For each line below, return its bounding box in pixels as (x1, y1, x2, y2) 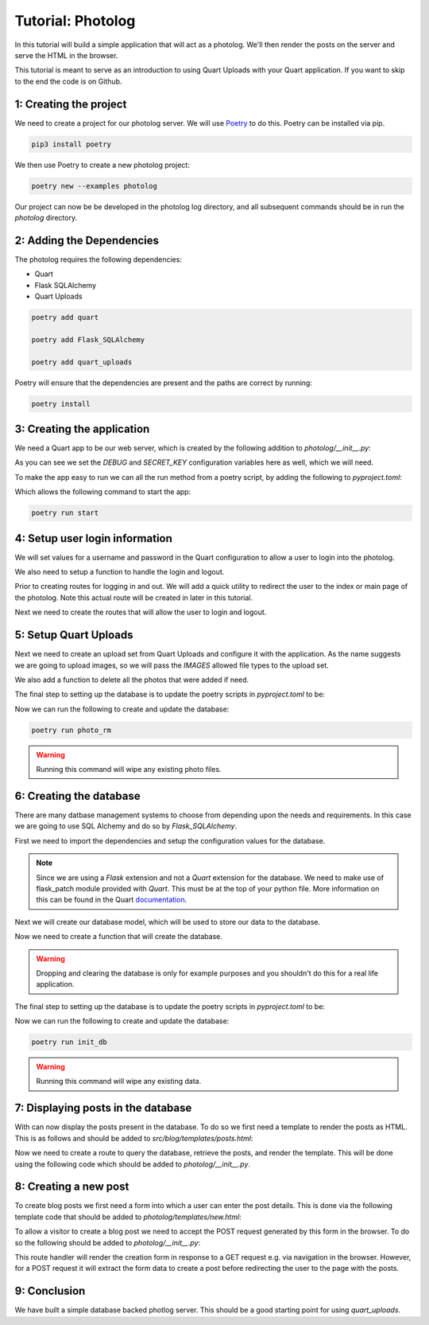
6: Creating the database (14, 789, 141, 803)
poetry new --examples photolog (31, 181, 158, 190)
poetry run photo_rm (31, 725, 111, 735)
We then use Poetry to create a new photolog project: (14, 160, 190, 170)
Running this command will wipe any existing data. (36, 1077, 202, 1086)
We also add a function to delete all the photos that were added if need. (14, 675, 249, 684)
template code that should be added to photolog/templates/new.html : (14, 1212, 242, 1222)
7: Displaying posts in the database (14, 1101, 192, 1115)
